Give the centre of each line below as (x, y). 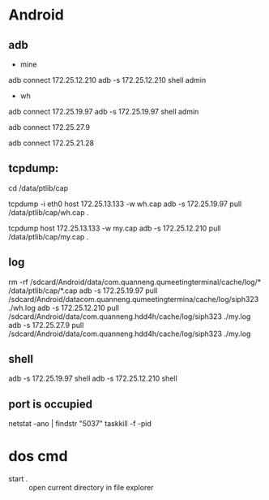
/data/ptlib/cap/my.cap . (49, 236)
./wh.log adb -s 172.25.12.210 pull (64, 308)
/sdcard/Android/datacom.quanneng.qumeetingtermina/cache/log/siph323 (134, 299)
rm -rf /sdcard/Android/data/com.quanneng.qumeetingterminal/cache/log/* (135, 282)
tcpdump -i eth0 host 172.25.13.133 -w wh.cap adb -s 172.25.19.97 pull (125, 204)
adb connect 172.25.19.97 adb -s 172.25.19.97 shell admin (104, 112)
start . (18, 479)
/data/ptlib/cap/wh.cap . (49, 212)
